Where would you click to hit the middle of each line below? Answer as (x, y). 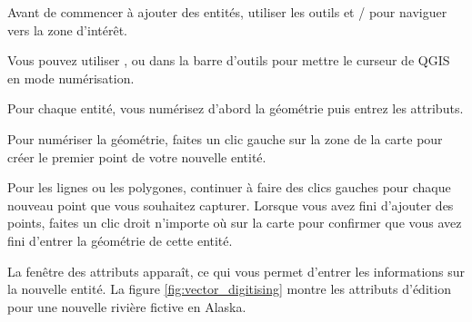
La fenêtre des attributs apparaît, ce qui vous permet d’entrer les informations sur (236, 271)
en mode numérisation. (71, 78)
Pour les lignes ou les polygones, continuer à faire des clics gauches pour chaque (229, 187)
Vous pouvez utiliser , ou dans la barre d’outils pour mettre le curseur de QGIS (229, 60)
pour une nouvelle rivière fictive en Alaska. (127, 306)
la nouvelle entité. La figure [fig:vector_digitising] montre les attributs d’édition (229, 289)
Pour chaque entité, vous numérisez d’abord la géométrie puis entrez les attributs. (236, 108)
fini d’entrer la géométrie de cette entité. (120, 240)
